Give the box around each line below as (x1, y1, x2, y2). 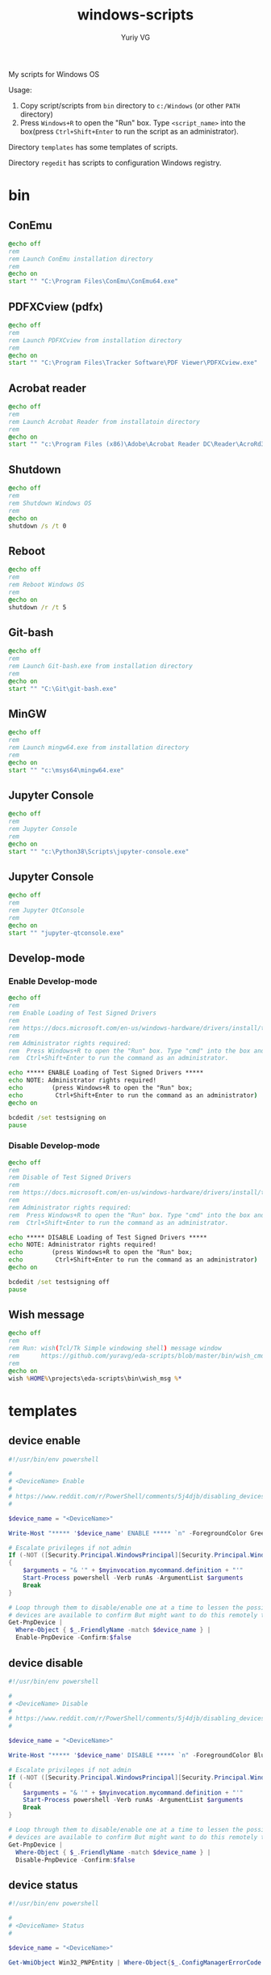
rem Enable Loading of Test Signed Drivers (8, 1009, 157, 1017)
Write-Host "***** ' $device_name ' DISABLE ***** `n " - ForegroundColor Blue (8, 1752, 269, 1760)
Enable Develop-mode (8, 976, 98, 986)
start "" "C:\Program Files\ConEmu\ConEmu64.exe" (8, 278, 179, 286)
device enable (8, 1434, 81, 1447)
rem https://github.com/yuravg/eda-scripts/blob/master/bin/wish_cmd (8, 1352, 265, 1360)
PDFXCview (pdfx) (8, 299, 103, 313)
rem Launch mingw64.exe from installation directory (8, 744, 190, 752)
